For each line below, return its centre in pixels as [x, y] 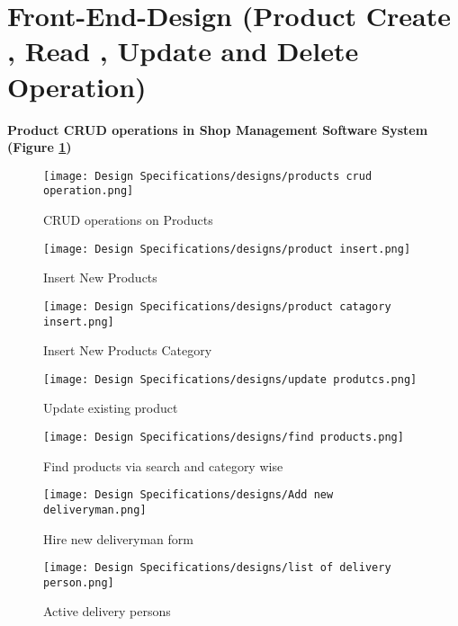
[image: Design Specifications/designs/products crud [208, 176]
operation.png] [89, 191]
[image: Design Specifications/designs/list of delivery [217, 568]
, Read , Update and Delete [183, 51]
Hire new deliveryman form [118, 538]
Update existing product [111, 408]
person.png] [79, 582]
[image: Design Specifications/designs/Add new [189, 495]
